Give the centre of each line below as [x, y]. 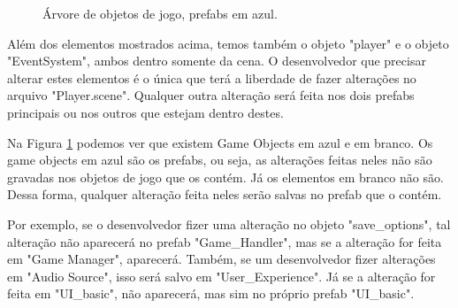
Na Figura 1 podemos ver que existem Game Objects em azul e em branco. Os [220, 142]
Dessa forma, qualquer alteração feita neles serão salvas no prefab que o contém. [225, 194]
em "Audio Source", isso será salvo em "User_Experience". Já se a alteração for [221, 276]
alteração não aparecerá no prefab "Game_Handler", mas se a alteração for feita [225, 241]
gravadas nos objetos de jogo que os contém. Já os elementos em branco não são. [225, 177]
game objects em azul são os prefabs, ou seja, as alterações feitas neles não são [220, 160]
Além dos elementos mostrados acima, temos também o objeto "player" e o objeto [228, 43]
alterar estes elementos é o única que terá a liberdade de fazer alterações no [212, 77]
